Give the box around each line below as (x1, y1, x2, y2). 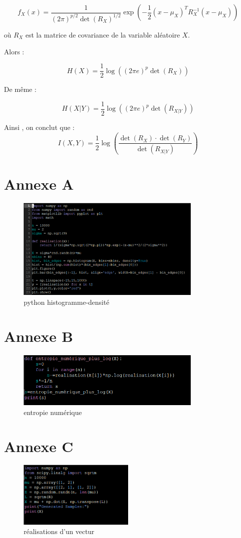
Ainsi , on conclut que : (4, 122, 75, 132)
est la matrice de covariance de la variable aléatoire (25, 29, 180, 40)
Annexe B (4, 326, 73, 346)
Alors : (4, 46, 24, 56)
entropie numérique (24, 407, 82, 417)
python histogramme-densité (24, 297, 109, 307)
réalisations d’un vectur (24, 526, 95, 537)
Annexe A (4, 173, 74, 194)
